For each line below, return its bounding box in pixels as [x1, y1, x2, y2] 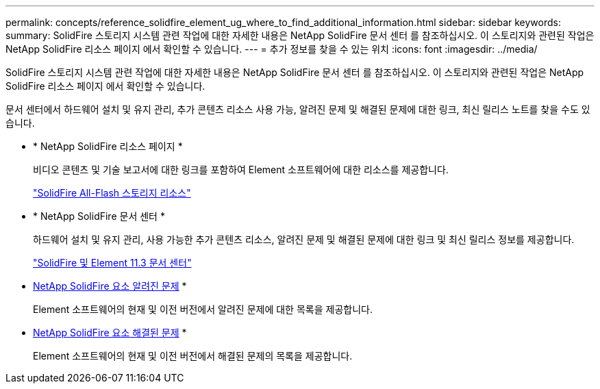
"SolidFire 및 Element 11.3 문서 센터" [33, 257, 192, 268]
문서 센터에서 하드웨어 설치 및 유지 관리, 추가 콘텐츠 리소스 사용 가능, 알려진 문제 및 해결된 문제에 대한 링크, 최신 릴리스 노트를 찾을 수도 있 [5, 103, 590, 115]
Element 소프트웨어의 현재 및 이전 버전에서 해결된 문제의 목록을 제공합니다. [33, 350, 353, 362]
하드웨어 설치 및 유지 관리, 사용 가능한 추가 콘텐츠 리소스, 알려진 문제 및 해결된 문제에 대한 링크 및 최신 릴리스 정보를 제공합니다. [33, 234, 575, 245]
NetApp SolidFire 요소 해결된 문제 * [33, 327, 187, 338]
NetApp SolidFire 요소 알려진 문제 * [33, 280, 187, 292]
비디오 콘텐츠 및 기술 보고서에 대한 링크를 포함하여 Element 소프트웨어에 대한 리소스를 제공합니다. [33, 164, 449, 175]
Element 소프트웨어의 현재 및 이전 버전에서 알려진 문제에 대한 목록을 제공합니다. [33, 303, 373, 315]
